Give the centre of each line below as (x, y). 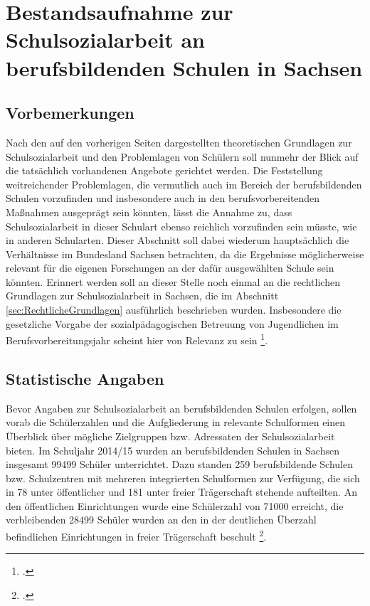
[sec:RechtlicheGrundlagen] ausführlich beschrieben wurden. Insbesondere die (174, 310)
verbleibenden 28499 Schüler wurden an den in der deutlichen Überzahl (161, 520)
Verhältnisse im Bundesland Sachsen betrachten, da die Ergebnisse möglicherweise (185, 254)
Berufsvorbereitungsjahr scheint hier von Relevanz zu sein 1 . (137, 339)
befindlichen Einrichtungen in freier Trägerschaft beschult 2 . (136, 535)
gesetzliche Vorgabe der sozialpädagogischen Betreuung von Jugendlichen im (172, 323)
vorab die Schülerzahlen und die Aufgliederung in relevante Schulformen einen (176, 422)
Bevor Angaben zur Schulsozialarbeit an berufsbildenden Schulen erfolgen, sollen (181, 408)
